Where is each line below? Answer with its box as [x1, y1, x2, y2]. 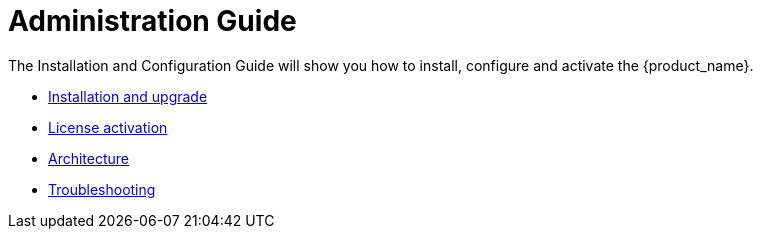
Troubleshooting [48, 180, 156, 198]
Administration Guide [8, 4, 297, 38]
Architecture [48, 149, 130, 167]
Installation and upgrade [48, 87, 208, 105]
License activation [48, 118, 168, 136]
